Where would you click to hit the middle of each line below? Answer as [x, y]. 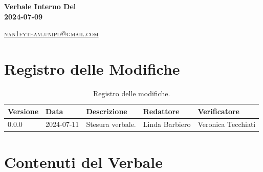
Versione [23, 111]
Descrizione [107, 111]
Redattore [161, 111]
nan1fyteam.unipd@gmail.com [51, 34]
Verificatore [218, 111]
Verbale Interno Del [40, 6]
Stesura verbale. [111, 124]
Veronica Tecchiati [227, 124]
